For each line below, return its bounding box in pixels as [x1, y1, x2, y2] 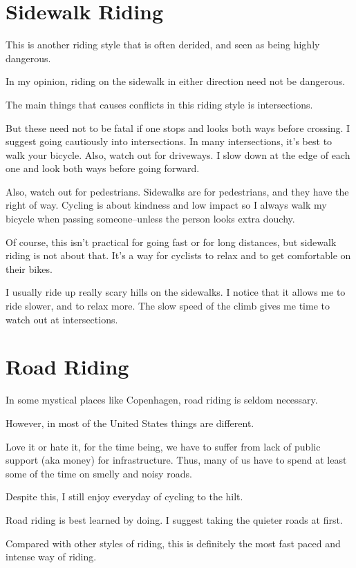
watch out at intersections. [6, 312, 118, 326]
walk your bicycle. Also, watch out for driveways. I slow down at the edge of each [6, 147, 350, 162]
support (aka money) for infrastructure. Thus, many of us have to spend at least [6, 453, 347, 467]
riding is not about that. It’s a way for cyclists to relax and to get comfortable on [6, 248, 351, 263]
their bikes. [6, 261, 53, 276]
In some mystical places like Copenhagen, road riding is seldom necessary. [6, 392, 318, 407]
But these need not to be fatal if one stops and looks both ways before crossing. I [6, 120, 350, 135]
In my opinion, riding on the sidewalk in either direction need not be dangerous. [6, 74, 346, 88]
